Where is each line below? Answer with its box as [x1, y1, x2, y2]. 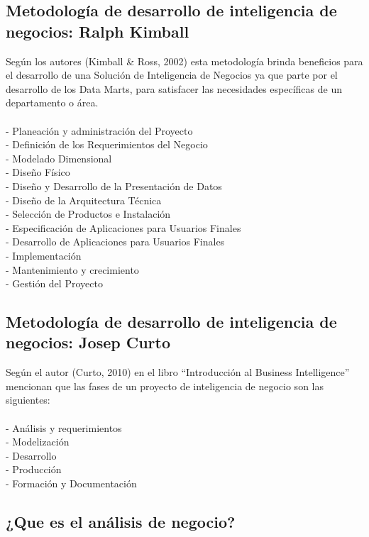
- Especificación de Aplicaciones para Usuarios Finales [6, 220, 241, 235]
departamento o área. [6, 95, 99, 110]
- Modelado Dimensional [6, 150, 112, 165]
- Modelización [6, 434, 70, 449]
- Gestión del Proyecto [6, 276, 103, 291]
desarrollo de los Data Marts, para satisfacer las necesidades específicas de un [6, 81, 342, 96]
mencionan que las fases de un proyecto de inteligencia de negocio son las [6, 378, 324, 393]
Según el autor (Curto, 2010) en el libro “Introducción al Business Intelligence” [6, 365, 350, 380]
